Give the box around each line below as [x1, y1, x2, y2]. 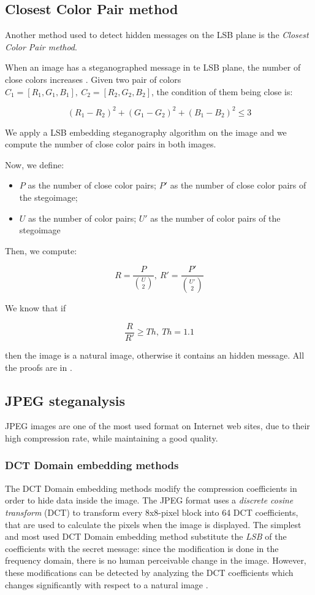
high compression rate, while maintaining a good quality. [5, 431, 218, 444]
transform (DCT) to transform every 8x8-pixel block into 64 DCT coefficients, [5, 505, 298, 518]
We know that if [5, 301, 66, 314]
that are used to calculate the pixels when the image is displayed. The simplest [5, 518, 302, 531]
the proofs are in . [5, 360, 72, 373]
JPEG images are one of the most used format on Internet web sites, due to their [5, 419, 310, 432]
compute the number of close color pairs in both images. [5, 138, 216, 150]
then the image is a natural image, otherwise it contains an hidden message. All [5, 348, 305, 361]
